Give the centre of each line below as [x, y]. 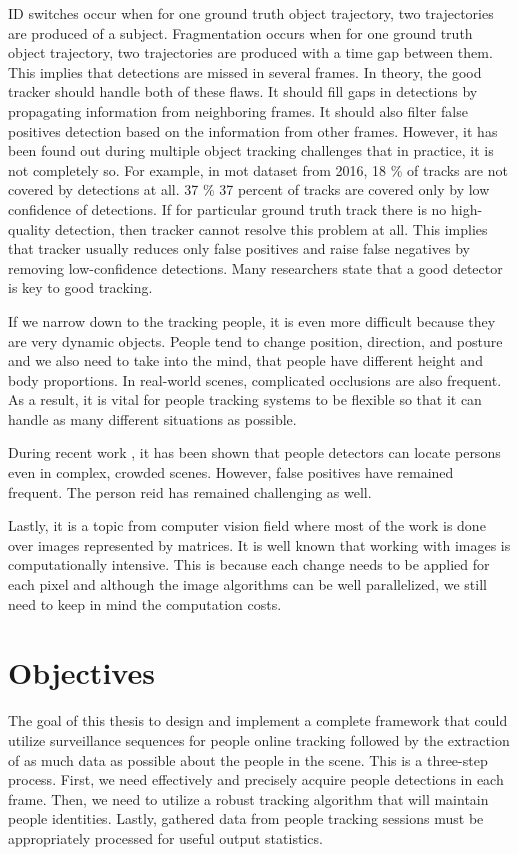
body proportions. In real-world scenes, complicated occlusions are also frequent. [255, 379]
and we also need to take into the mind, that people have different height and [245, 360]
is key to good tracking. [80, 287]
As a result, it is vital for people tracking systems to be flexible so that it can [245, 399]
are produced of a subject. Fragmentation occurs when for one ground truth [240, 32]
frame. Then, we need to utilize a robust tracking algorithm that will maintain [248, 798]
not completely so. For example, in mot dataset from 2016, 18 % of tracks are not [258, 169]
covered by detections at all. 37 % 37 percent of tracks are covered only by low [249, 189]
